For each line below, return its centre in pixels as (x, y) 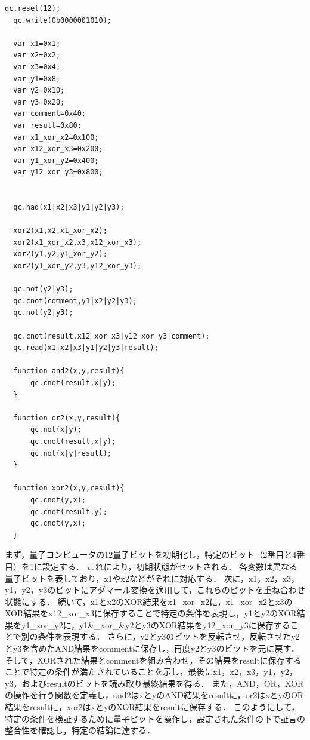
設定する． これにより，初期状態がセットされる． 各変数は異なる (170, 566)
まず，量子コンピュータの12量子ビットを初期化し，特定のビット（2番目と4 (151, 555)
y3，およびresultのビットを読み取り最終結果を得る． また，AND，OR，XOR (154, 683)
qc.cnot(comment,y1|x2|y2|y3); (75, 301)
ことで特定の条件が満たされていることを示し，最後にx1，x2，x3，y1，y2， (151, 672)
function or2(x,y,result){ (67, 418)
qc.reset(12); (33, 8)
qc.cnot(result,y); (69, 512)
